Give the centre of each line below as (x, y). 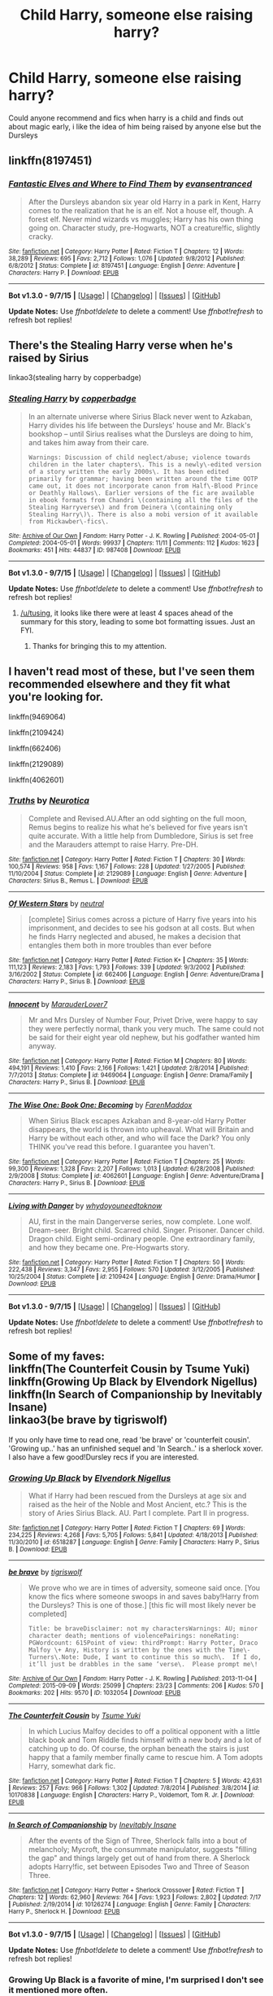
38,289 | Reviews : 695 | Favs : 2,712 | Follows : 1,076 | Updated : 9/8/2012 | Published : (127, 258)
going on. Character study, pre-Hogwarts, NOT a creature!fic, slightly (144, 228)
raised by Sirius (49, 359)
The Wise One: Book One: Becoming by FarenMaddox (100, 1105)
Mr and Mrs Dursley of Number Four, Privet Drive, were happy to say (143, 1020)
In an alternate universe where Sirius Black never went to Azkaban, (141, 416)
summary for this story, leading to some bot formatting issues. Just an (138, 621)
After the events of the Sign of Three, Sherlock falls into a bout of (138, 1841)
